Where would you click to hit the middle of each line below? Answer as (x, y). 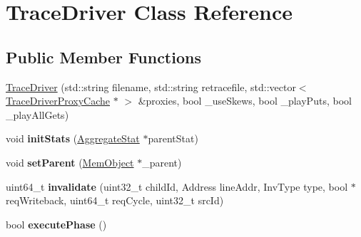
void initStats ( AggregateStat (73, 138)
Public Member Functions (103, 57)
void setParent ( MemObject (70, 162)
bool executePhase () (56, 224)
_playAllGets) (37, 114)
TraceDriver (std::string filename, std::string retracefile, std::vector (151, 86)
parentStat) (173, 138)
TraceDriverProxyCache (58, 101)
